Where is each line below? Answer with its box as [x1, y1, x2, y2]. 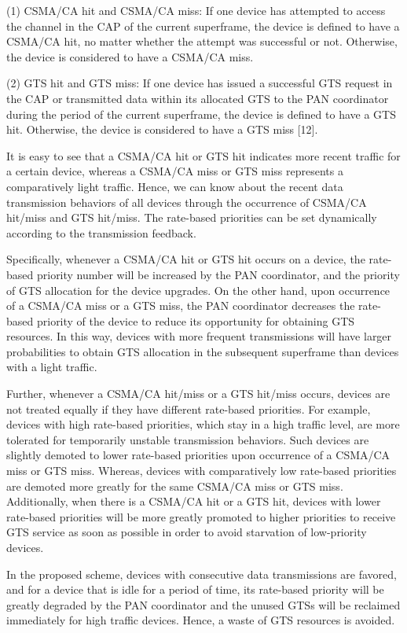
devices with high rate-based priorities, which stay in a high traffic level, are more [6, 416, 400, 432]
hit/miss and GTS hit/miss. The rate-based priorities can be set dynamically [6, 209, 377, 226]
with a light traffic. [6, 359, 97, 375]
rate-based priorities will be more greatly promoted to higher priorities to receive [6, 508, 396, 524]
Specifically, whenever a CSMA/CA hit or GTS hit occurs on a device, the [6, 251, 365, 267]
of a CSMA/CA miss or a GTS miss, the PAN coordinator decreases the [6, 297, 355, 314]
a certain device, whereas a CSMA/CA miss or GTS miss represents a [6, 163, 343, 179]
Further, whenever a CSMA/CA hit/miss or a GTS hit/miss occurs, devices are [6, 385, 390, 402]
